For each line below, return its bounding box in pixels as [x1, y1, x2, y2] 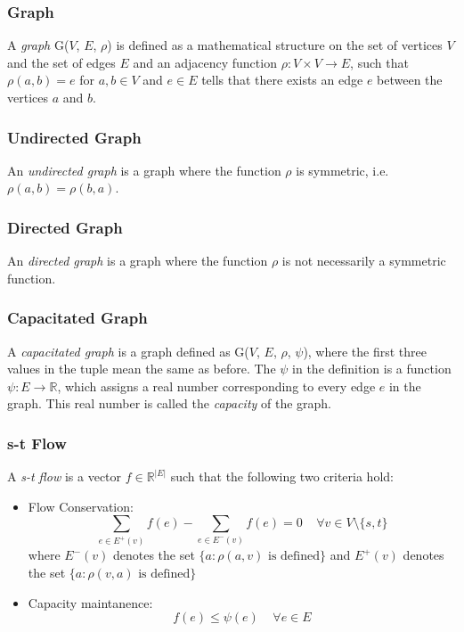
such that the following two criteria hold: [170, 467, 394, 486]
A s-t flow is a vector [7, 467, 122, 486]
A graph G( [7, 36, 69, 54]
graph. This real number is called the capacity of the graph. [7, 394, 332, 413]
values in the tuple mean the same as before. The [7, 359, 276, 378]
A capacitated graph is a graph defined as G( [7, 341, 249, 360]
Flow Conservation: [28, 497, 134, 515]
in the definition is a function [292, 359, 452, 378]
